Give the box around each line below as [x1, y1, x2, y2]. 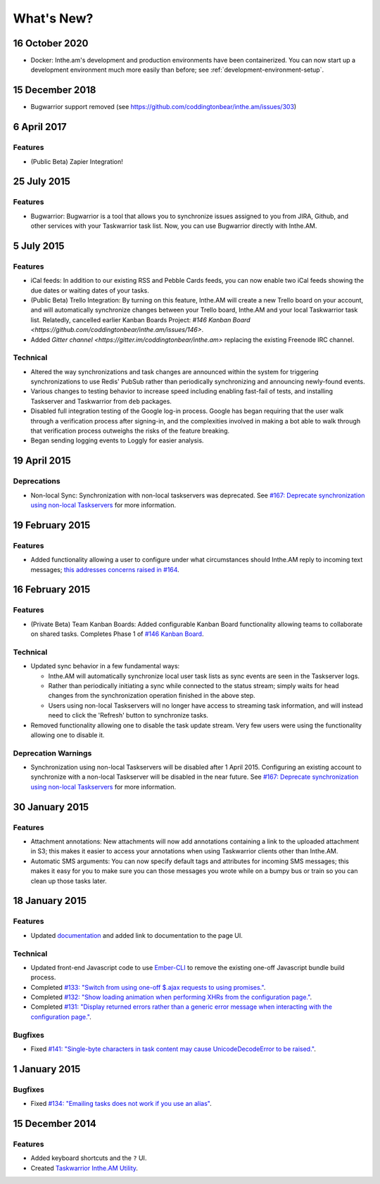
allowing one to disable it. [30, 730, 105, 739]
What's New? [13, 11, 94, 26]
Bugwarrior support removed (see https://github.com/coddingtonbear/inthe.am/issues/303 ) [30, 103, 297, 111]
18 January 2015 [13, 895, 87, 907]
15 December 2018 [13, 84, 96, 96]
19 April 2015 [13, 454, 72, 467]
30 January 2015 [13, 801, 89, 813]
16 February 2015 [13, 584, 91, 596]
